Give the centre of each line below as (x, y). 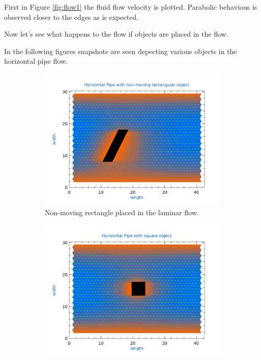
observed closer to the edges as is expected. (71, 17)
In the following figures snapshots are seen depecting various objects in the (121, 51)
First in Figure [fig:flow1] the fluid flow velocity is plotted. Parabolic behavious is (131, 7)
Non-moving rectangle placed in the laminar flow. (122, 212)
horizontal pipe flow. (36, 61)
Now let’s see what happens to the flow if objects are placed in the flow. (116, 34)
